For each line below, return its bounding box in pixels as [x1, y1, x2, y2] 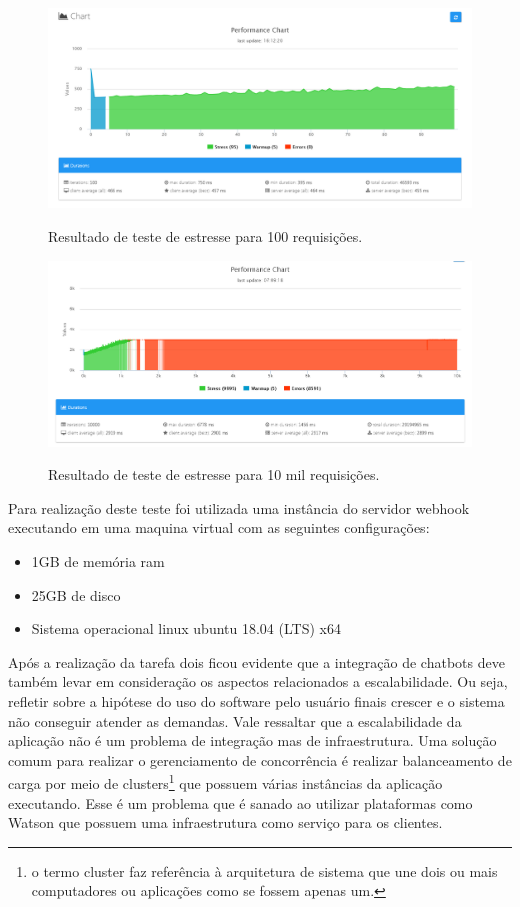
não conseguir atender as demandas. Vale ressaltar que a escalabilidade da [8, 710, 462, 731]
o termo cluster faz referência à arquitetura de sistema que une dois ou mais [31, 860, 498, 881]
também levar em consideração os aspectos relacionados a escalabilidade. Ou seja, [8, 671, 508, 692]
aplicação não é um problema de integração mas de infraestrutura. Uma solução [8, 730, 497, 751]
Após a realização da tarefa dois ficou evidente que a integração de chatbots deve [8, 651, 505, 672]
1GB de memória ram [31, 551, 165, 572]
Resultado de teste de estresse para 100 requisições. [48, 226, 363, 246]
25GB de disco [31, 584, 121, 605]
